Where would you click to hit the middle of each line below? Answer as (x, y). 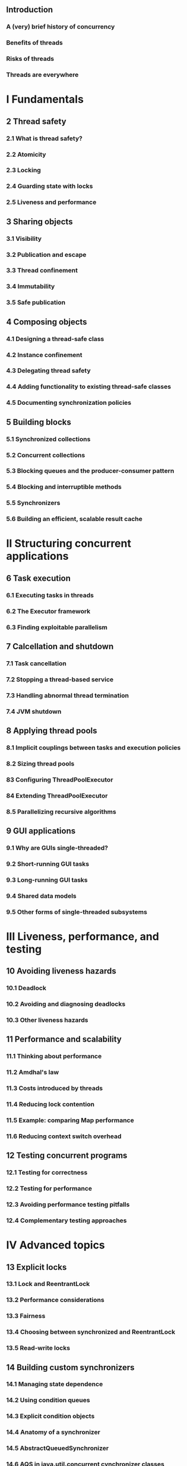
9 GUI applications (41, 831)
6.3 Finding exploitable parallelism (57, 627)
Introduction (30, 10)
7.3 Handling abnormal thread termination (68, 695)
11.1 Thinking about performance (54, 1056)
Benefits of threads (35, 43)
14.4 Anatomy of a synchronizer (53, 1432)
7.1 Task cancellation (36, 663)
